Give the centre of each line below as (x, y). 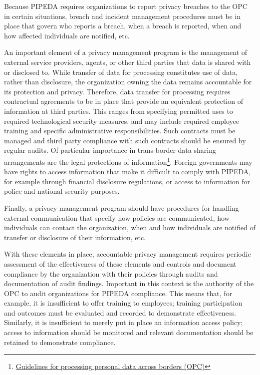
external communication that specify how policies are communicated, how (117, 217)
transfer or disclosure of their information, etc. (75, 237)
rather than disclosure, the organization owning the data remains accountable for (128, 82)
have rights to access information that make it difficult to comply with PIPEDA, (128, 172)
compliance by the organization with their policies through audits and (111, 273)
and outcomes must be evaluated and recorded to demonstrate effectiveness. (120, 312)
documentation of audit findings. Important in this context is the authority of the (129, 283)
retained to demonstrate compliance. (60, 342)
